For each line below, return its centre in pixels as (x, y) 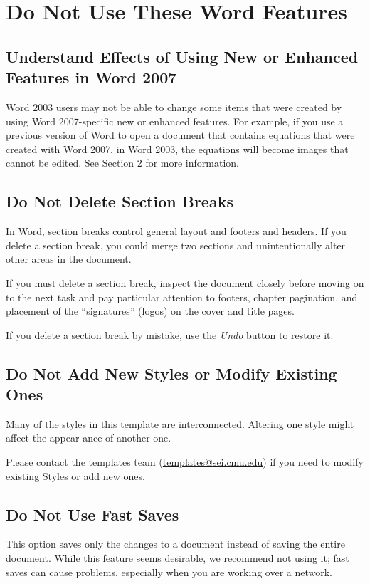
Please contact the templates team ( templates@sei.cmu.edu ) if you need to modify (185, 462)
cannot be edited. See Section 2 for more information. (122, 163)
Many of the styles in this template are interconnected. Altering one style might (180, 423)
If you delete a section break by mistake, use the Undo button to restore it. (170, 334)
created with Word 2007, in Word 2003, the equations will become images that (177, 148)
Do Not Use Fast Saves (92, 514)
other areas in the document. (69, 259)
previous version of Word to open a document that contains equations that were (180, 135)
